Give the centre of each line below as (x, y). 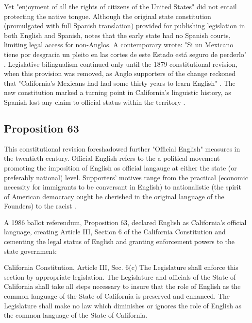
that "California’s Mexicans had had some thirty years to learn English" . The (120, 83)
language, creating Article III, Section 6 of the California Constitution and (115, 232)
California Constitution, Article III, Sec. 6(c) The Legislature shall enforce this (121, 267)
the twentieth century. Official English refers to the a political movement (112, 158)
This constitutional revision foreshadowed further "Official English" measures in (122, 148)
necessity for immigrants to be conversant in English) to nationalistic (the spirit (123, 187)
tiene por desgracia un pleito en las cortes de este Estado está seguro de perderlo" (126, 54)
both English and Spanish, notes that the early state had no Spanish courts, (117, 35)
